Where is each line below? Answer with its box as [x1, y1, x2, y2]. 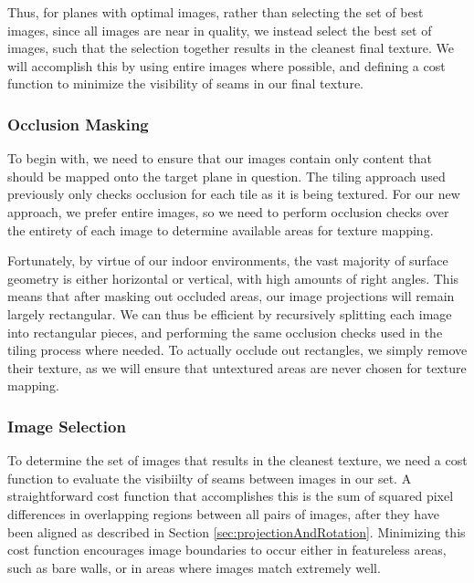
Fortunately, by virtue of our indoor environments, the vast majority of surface [7, 251, 448, 270]
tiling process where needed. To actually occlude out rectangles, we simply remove [7, 340, 468, 359]
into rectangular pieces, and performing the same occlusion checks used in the [7, 322, 443, 341]
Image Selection [7, 414, 126, 437]
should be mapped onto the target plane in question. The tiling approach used [7, 166, 446, 185]
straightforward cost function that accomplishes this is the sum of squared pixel [7, 486, 454, 505]
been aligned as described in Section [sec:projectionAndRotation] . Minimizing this [7, 522, 466, 541]
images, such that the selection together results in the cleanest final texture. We [7, 38, 454, 57]
